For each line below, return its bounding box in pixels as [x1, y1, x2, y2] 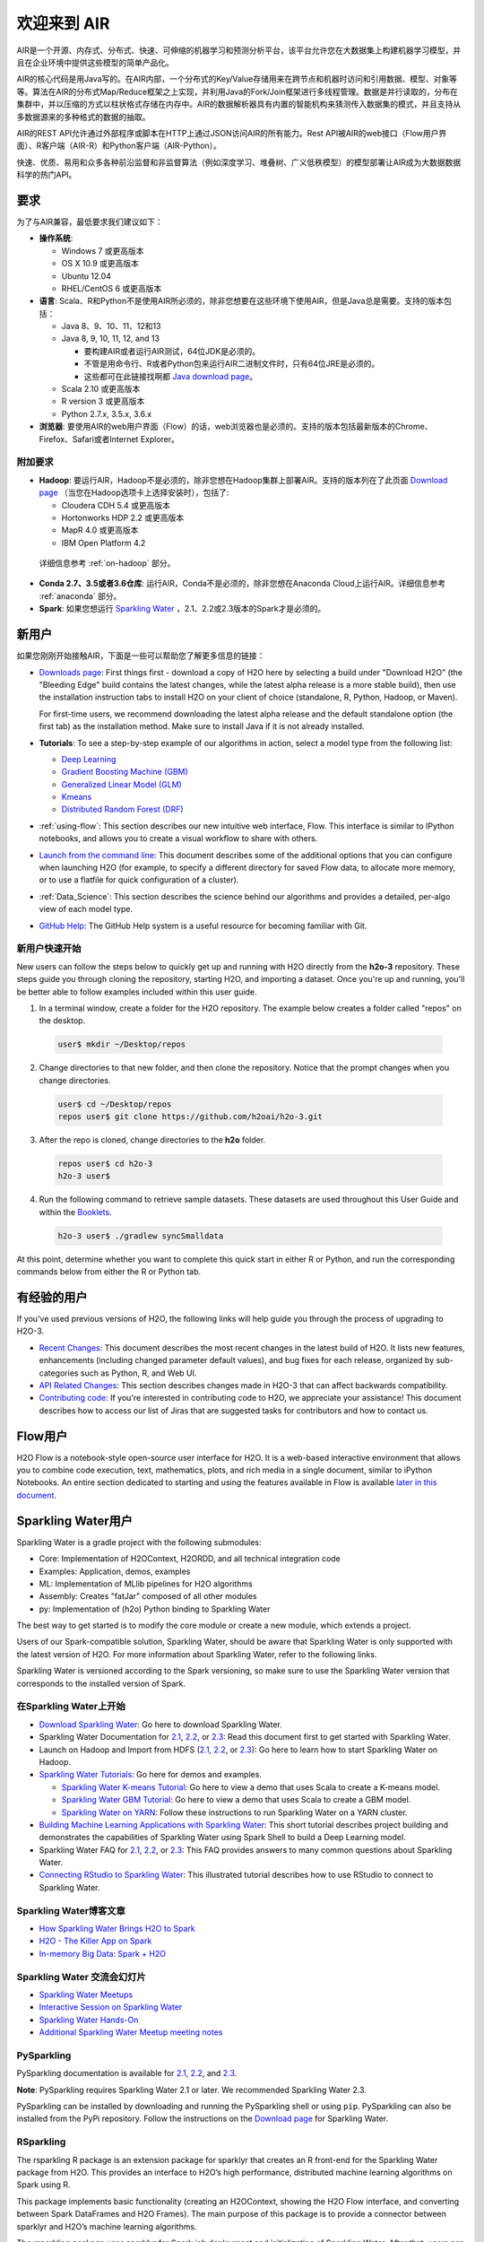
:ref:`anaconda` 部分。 [39, 590, 122, 601]
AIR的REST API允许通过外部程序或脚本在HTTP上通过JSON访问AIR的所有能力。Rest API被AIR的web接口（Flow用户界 [16, 127, 447, 138]
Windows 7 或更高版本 [61, 245, 144, 256]
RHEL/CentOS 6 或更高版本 [61, 282, 162, 293]
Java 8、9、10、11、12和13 [61, 321, 161, 332]
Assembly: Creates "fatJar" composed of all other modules [39, 1591, 257, 1602]
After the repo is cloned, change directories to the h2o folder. [39, 1134, 266, 1145]
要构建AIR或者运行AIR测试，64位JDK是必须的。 [83, 345, 261, 356]
